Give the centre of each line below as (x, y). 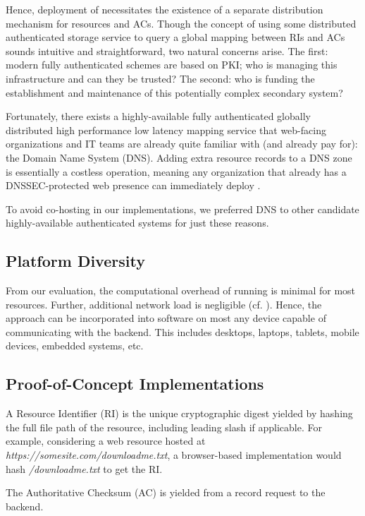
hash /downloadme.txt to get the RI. (84, 468)
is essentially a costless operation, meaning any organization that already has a (176, 171)
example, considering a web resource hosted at (106, 441)
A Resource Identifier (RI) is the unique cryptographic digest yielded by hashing (179, 413)
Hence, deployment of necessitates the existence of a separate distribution (165, 9)
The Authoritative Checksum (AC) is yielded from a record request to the (166, 492)
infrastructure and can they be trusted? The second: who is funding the (160, 78)
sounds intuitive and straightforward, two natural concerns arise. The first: (167, 50)
